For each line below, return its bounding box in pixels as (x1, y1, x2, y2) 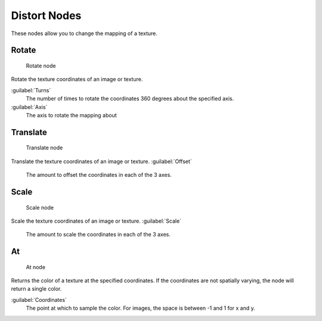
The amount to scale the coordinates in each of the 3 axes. (26, 231, 171, 238)
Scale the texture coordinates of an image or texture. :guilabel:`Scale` (11, 217, 182, 225)
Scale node (26, 204, 54, 211)
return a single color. (11, 285, 62, 292)
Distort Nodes (11, 9, 82, 22)
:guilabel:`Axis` (11, 103, 48, 110)
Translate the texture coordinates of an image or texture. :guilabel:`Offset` (11, 158, 192, 165)
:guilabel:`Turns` (11, 86, 51, 94)
